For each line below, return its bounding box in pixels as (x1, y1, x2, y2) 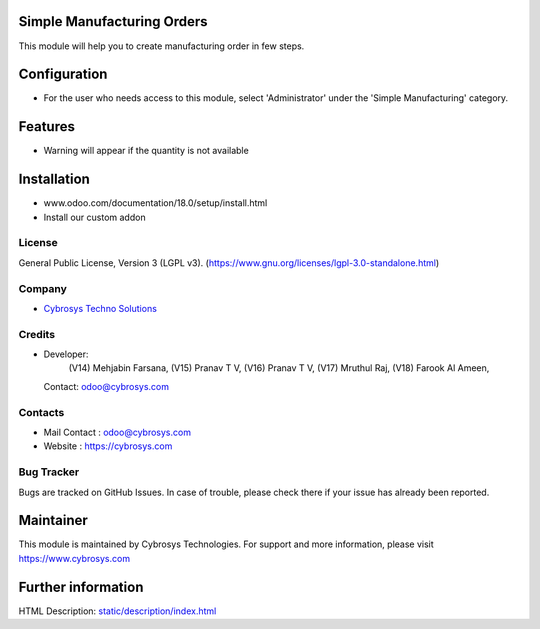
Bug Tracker (18, 465, 80, 479)
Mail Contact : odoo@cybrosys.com (43, 426, 192, 438)
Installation (18, 171, 90, 188)
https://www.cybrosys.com (18, 552, 130, 564)
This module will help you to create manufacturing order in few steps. (18, 40, 305, 52)
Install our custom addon (43, 211, 146, 223)
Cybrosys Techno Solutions (43, 302, 157, 314)
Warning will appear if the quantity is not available (43, 145, 249, 157)
